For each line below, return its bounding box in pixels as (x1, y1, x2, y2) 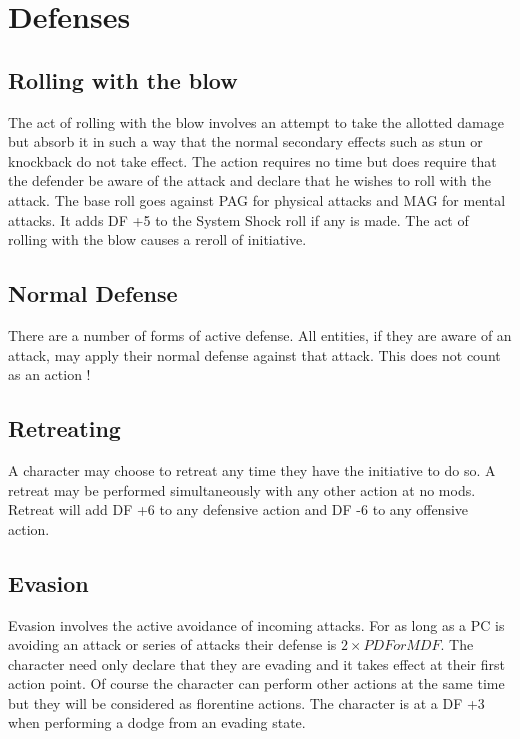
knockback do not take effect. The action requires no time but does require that (8, 150, 497, 171)
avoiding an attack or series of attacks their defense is (8, 634, 337, 655)
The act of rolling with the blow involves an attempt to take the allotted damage (8, 111, 504, 132)
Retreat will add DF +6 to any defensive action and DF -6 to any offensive (8, 499, 469, 520)
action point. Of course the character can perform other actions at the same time (8, 673, 505, 694)
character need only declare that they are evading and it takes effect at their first (8, 653, 505, 674)
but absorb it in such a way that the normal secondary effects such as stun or (8, 131, 483, 152)
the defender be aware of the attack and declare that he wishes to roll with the (8, 170, 491, 191)
